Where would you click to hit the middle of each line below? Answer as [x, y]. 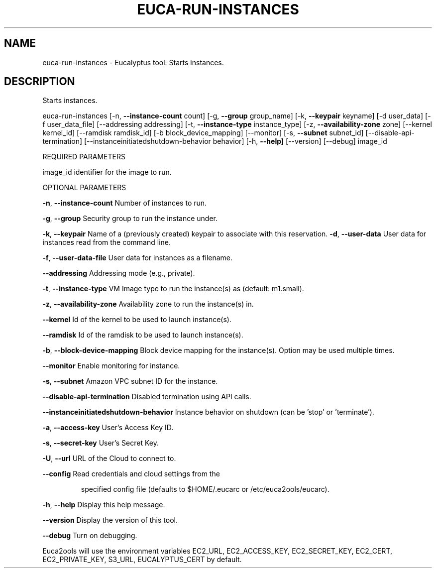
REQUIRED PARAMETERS [84, 157]
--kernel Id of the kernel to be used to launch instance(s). [137, 320]
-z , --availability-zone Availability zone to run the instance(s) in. [148, 304]
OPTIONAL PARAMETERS [84, 188]
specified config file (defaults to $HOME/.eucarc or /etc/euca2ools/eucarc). [205, 489]
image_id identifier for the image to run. [107, 172]
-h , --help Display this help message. [104, 505]
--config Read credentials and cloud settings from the [131, 474]
